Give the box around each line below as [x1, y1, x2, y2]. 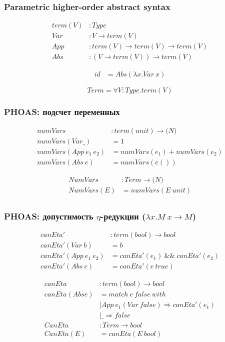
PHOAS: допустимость [4, 209, 93, 222]
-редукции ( [100, 209, 146, 222]
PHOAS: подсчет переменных [4, 105, 120, 118]
